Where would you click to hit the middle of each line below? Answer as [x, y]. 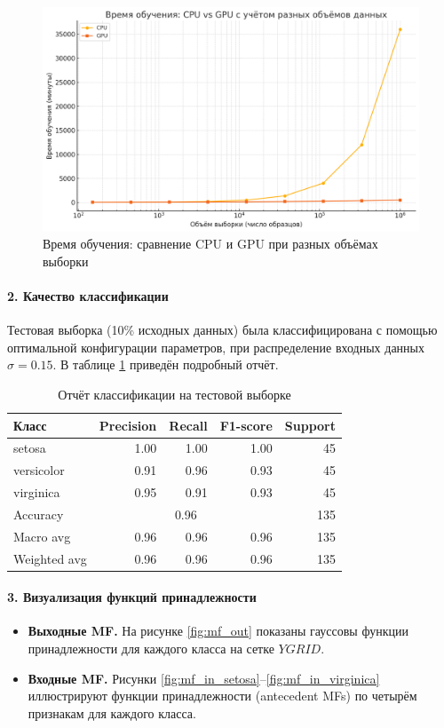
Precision [128, 425]
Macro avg [42, 536]
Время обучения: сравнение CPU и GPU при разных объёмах [210, 244]
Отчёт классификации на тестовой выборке [174, 394]
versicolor [39, 470]
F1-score [246, 425]
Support [310, 425]
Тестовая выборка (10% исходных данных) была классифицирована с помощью [222, 330]
